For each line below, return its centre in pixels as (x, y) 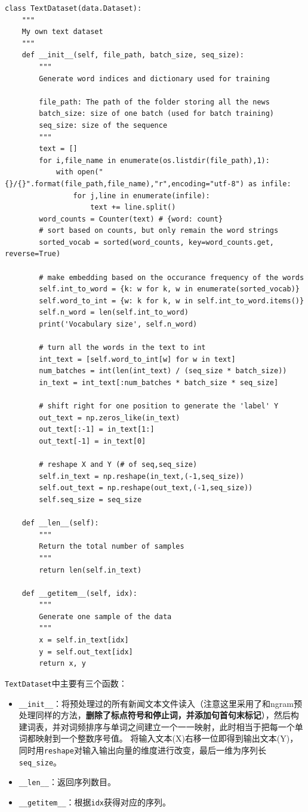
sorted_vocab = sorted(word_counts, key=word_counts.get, (157, 242)
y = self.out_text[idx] (86, 652)
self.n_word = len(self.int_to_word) (114, 313)
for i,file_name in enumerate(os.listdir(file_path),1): (154, 160)
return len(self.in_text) (90, 570)
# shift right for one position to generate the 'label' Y (159, 406)
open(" (90, 172)
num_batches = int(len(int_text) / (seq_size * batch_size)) (163, 371)
